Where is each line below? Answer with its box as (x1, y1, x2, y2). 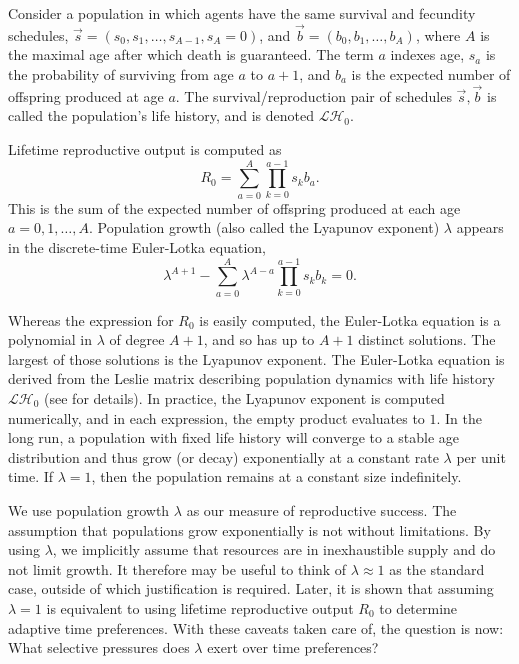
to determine (379, 597, 458, 618)
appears (456, 217, 504, 238)
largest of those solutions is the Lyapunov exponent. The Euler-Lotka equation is (8, 348, 505, 369)
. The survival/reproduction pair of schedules (175, 85, 452, 106)
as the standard (389, 558, 485, 579)
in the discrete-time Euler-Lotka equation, (8, 236, 266, 257)
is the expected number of (351, 64, 511, 84)
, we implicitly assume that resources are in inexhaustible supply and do (52, 539, 496, 560)
